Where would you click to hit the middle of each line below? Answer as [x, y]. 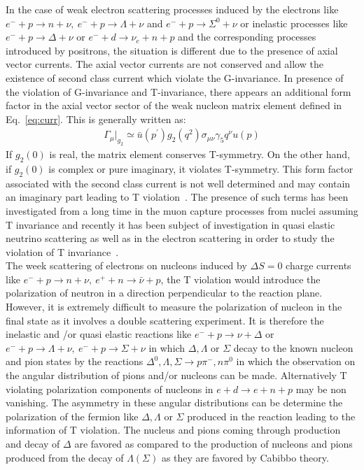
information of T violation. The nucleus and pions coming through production [173, 430]
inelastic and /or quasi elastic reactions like [99, 334]
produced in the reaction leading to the [271, 416]
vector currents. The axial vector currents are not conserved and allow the [164, 64]
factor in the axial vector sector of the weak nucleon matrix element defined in [174, 105]
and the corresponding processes [247, 37]
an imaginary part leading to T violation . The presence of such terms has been [177, 197]
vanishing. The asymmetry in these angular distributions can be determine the [174, 403]
